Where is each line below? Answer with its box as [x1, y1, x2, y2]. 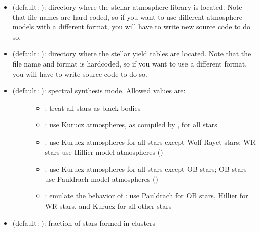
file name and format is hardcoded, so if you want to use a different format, [12, 58, 247, 69]
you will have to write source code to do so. [12, 68, 147, 79]
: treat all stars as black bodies [45, 102, 141, 113]
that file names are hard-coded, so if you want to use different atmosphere [12, 11, 242, 22]
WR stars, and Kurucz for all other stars [45, 200, 172, 211]
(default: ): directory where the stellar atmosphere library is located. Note [12, 2, 242, 12]
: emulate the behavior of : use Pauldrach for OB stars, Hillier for [45, 190, 248, 201]
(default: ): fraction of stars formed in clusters [12, 217, 156, 228]
